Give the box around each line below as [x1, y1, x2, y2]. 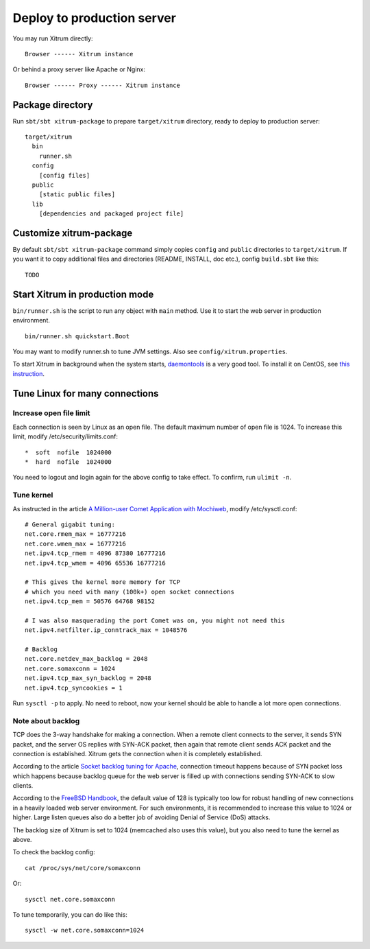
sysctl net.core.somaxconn [25, 895, 116, 903]
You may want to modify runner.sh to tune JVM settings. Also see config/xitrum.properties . [12, 347, 288, 355]
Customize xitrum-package [12, 227, 133, 239]
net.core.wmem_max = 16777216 [25, 539, 127, 548]
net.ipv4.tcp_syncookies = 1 [25, 683, 123, 692]
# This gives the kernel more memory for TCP [25, 578, 181, 586]
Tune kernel [12, 491, 53, 500]
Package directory [12, 99, 93, 110]
